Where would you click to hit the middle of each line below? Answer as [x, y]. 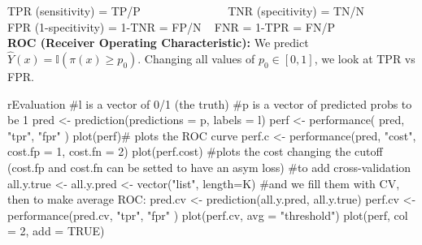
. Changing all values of [196, 58]
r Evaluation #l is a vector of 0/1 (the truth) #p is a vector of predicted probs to [210, 103]
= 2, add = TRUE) [56, 231]
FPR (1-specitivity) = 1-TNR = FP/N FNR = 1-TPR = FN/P [171, 26]
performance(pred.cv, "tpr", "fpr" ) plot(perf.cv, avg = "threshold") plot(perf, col [208, 215]
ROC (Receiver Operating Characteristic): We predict [158, 43]
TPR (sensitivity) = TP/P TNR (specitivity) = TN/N [186, 11]
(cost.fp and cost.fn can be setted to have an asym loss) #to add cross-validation [209, 167]
